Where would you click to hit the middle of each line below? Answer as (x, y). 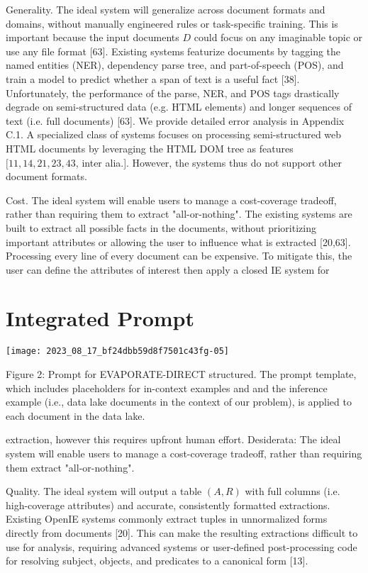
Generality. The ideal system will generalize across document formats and (166, 9)
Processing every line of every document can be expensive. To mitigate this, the (179, 256)
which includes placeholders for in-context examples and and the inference (167, 388)
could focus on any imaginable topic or (278, 37)
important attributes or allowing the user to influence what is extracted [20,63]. (178, 241)
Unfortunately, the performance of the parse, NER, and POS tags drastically (173, 93)
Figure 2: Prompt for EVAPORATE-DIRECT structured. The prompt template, (181, 374)
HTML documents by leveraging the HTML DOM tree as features (150, 148)
